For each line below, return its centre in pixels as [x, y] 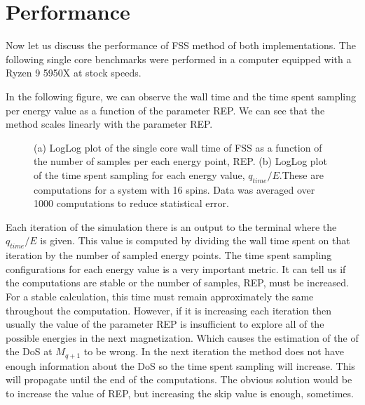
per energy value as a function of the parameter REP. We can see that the [165, 110]
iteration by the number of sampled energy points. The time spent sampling [169, 255]
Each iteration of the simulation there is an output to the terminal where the [171, 226]
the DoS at [29, 351]
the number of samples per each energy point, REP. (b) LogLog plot [180, 161]
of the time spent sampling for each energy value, [139, 174]
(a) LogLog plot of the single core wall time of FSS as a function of [178, 147]
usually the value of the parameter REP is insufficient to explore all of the [165, 324]
